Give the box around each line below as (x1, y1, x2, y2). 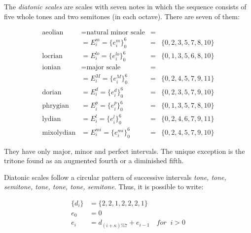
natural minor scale (86, 29, 145, 36)
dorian (42, 88, 62, 96)
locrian (42, 53, 63, 60)
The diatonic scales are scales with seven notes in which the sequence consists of (4, 1, 247, 11)
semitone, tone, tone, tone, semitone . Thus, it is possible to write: (4, 181, 204, 192)
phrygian (42, 102, 69, 110)
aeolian (42, 29, 64, 36)
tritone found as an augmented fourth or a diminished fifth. (4, 155, 184, 166)
